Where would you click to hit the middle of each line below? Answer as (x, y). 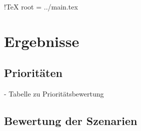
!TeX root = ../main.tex (41, 6)
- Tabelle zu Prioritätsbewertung (54, 94)
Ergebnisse (42, 41)
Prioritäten (33, 73)
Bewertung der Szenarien (71, 121)
